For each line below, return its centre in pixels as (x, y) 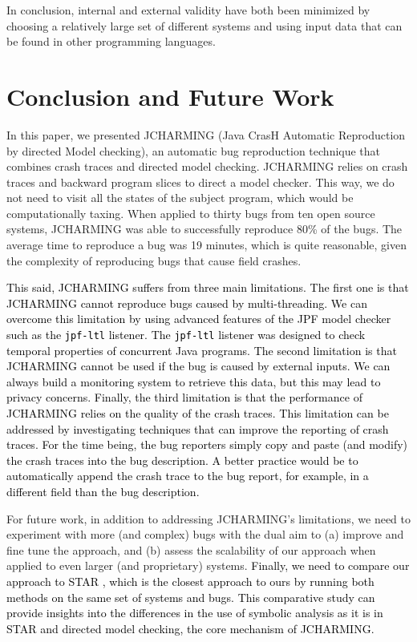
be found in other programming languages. (111, 41)
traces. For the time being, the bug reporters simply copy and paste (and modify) (207, 444)
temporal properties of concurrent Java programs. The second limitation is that (202, 350)
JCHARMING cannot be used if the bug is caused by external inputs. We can (198, 366)
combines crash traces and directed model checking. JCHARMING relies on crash (207, 166)
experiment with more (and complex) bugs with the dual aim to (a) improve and (205, 534)
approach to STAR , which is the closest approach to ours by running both (190, 581)
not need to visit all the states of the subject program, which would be (180, 198)
